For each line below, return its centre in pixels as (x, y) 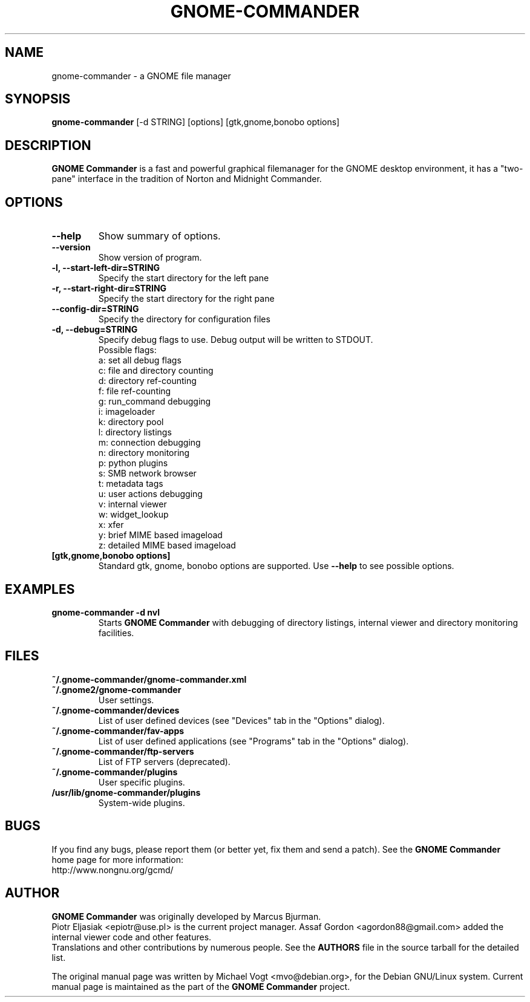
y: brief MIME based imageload (160, 535)
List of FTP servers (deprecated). (164, 761)
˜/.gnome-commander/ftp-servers (123, 751)
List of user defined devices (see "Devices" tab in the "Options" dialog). (241, 720)
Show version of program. (150, 258)
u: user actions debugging (150, 494)
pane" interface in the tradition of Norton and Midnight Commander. (187, 179)
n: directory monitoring (144, 453)
